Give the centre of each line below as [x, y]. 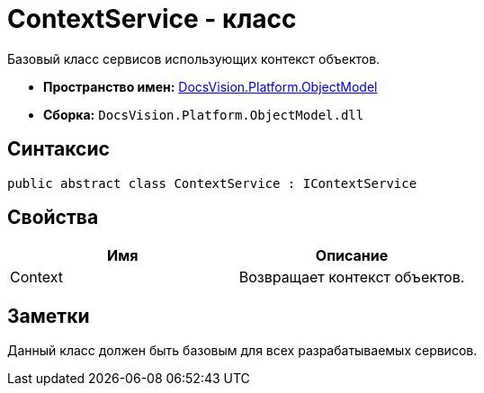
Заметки [49, 316]
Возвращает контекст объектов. [352, 277]
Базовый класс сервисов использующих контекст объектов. [194, 58]
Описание [352, 256]
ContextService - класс [152, 19]
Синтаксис [58, 149]
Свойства [53, 218]
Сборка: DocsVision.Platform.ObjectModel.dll [204, 114]
